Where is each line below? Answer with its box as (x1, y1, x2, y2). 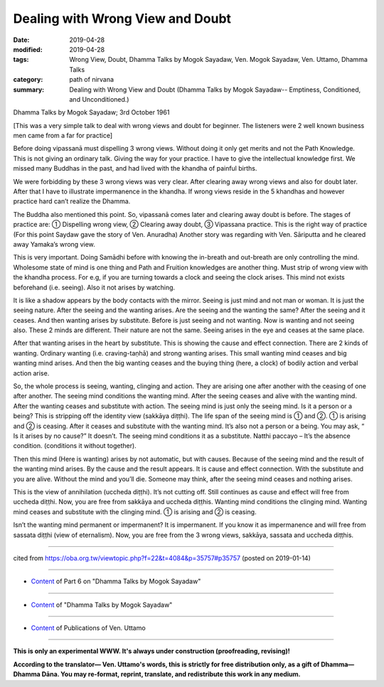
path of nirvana (69, 75, 114, 84)
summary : (13, 85, 45, 94)
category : (13, 75, 43, 84)
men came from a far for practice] (13, 132, 113, 140)
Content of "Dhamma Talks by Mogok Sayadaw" (31, 600, 173, 609)
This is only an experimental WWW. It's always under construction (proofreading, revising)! (13, 647, 291, 656)
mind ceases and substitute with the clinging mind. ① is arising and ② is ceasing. (13, 507, 257, 516)
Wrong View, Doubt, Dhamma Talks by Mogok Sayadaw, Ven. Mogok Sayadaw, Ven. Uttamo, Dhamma (69, 55, 368, 64)
